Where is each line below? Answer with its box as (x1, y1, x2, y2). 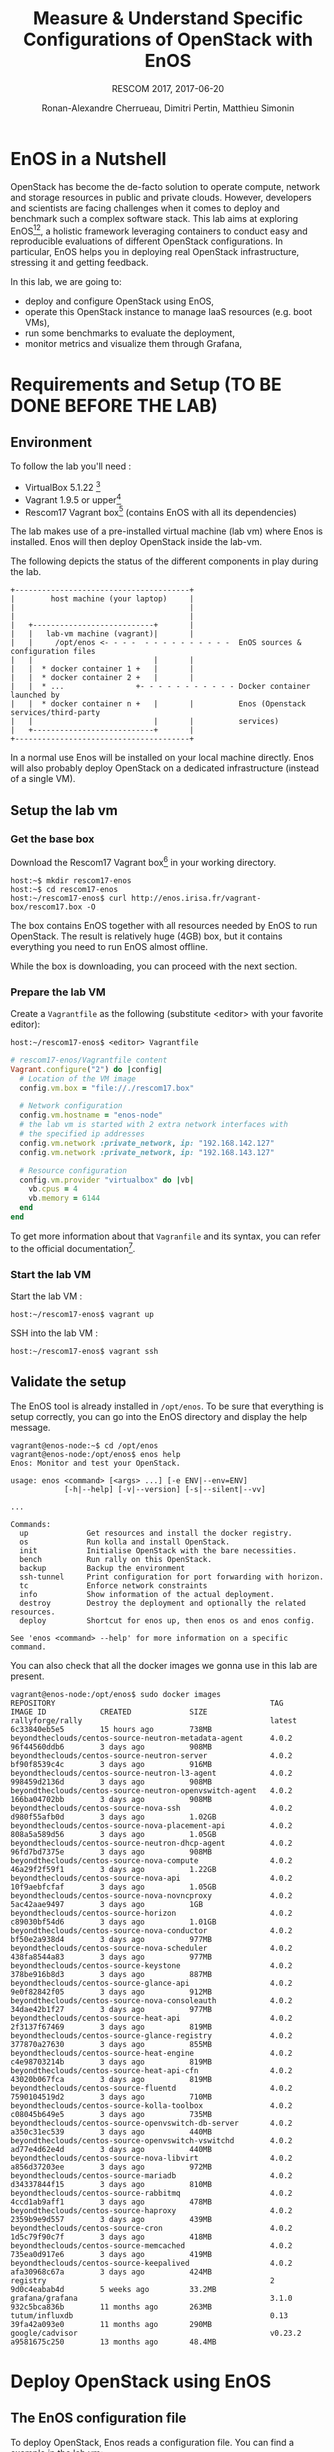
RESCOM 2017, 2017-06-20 (111, 82, 225, 94)
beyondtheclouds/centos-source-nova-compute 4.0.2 (10, 1855, 293, 1866)
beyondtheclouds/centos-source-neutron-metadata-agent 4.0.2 (10, 1733, 293, 1743)
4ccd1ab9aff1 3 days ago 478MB (10, 2197, 213, 2207)
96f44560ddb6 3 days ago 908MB (10, 1742, 213, 1752)
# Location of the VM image (19, 1073, 137, 1084)
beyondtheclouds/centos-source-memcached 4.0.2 (10, 2240, 293, 2251)
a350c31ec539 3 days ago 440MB (10, 2127, 213, 2137)
